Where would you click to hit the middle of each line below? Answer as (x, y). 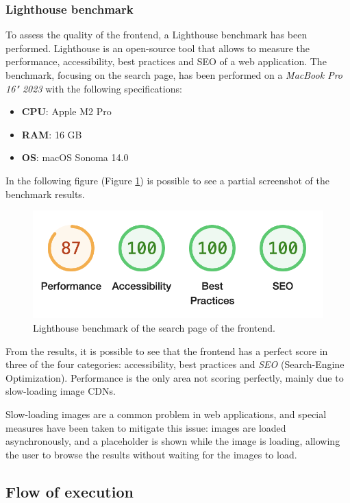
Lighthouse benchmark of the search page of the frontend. (154, 328)
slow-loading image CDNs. (61, 391)
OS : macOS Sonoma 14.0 (75, 157)
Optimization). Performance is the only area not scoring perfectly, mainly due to (175, 377)
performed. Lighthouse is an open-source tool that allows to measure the (158, 48)
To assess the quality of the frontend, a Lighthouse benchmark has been (157, 35)
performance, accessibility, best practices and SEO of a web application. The (166, 61)
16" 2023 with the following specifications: (94, 88)
